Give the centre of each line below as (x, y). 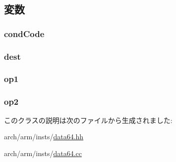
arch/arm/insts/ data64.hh (44, 137)
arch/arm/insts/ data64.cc (43, 153)
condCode (24, 33)
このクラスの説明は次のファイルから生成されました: (88, 120)
